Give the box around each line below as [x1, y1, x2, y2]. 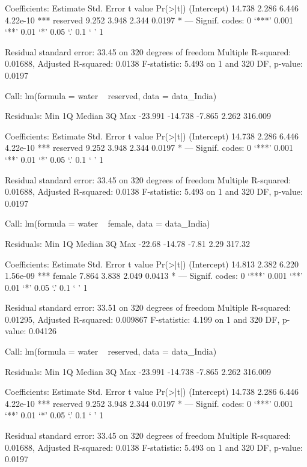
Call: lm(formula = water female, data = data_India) [5, 217, 210, 230]
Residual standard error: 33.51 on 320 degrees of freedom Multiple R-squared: [5, 301, 291, 314]
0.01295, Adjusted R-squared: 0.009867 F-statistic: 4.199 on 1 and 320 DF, [5, 313, 280, 325]
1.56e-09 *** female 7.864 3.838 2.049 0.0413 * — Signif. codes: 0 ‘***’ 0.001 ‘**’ [5, 269, 303, 282]
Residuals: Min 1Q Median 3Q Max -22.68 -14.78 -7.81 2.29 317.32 [5, 237, 250, 249]
